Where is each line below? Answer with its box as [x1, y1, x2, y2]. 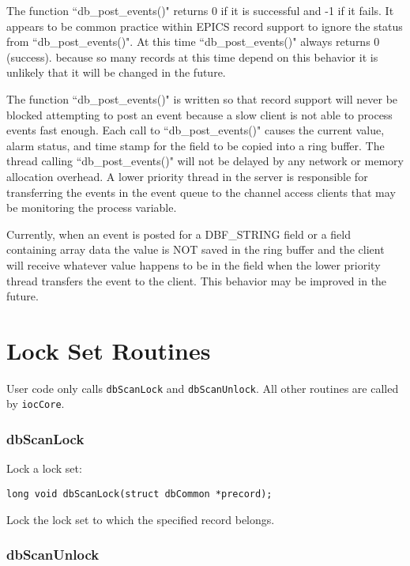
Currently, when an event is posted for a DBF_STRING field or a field [6, 225, 351, 242]
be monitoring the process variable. [6, 199, 177, 216]
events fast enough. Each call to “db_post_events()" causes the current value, [6, 122, 385, 138]
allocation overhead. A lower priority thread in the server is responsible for [6, 168, 368, 184]
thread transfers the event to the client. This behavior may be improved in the [6, 272, 387, 289]
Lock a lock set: [6, 460, 82, 477]
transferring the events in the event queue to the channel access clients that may [6, 183, 396, 200]
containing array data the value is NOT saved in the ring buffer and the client [6, 241, 385, 258]
